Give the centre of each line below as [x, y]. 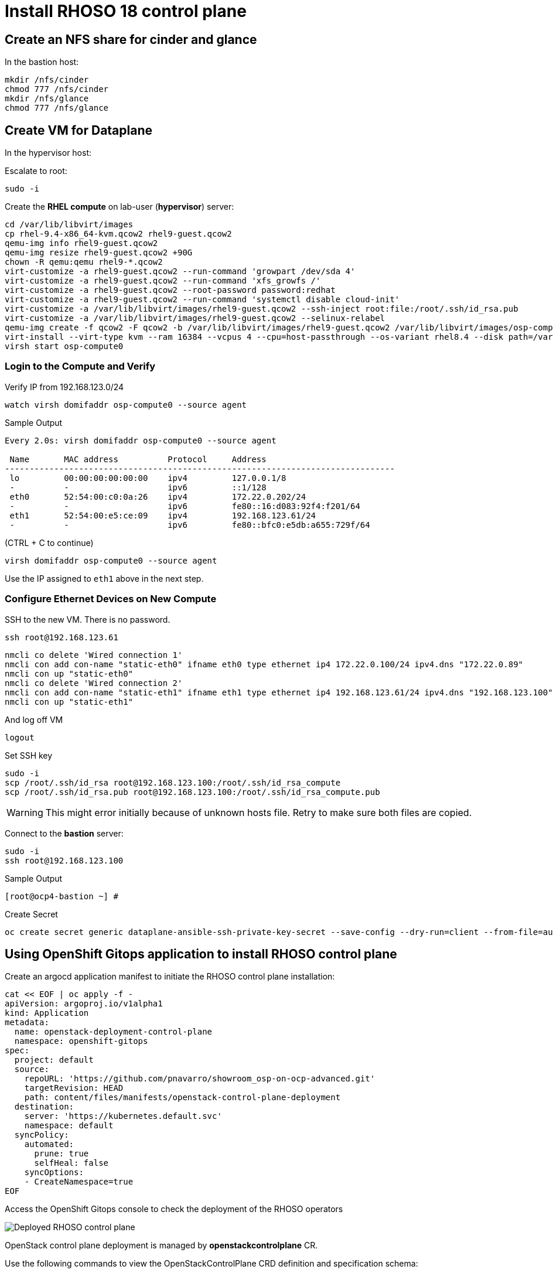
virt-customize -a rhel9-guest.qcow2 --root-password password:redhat [170, 290]
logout [20, 737]
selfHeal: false [71, 1163]
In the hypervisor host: [48, 153]
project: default [54, 1060]
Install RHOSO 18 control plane [126, 11]
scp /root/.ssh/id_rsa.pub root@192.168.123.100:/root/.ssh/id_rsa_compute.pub [192, 792]
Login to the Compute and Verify [80, 366]
